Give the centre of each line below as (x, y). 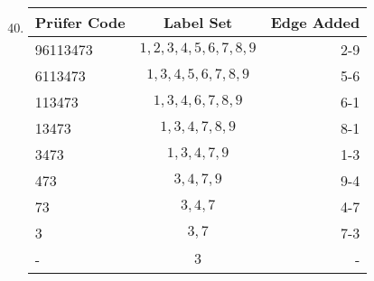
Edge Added (315, 22)
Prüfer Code (80, 22)
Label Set (198, 22)
